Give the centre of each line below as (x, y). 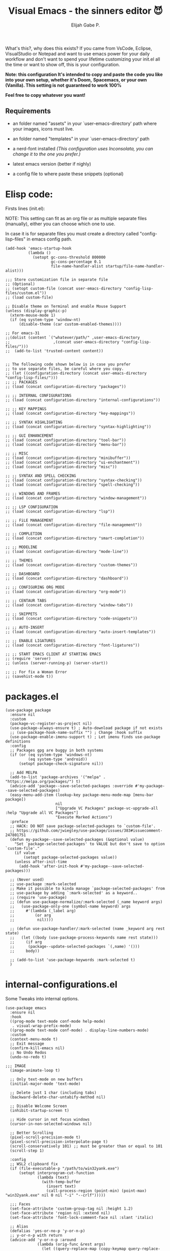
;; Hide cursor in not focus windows (50, 1119)
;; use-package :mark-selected (43, 884)
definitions (18, 741)
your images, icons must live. (43, 129)
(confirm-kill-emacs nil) (37, 1048)
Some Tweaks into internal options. (42, 998)
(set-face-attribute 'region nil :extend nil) (60, 1213)
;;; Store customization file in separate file (57, 280)
